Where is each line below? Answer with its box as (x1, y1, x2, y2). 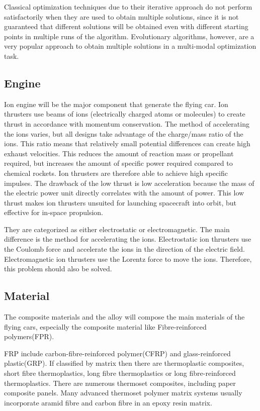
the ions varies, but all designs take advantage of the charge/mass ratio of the (4, 128, 243, 139)
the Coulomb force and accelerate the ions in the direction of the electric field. (4, 244, 245, 254)
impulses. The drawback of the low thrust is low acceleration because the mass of (4, 177, 254, 188)
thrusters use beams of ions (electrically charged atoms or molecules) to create (4, 109, 245, 119)
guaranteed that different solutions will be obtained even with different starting (4, 21, 248, 32)
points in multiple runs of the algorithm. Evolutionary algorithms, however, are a (4, 31, 254, 41)
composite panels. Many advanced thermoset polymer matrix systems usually (4, 387, 242, 398)
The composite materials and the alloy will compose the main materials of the (4, 312, 245, 322)
